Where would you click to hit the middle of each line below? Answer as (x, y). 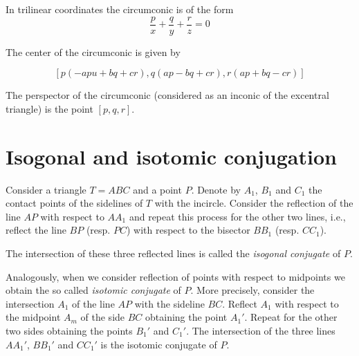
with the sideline (169, 303)
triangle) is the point (49, 108)
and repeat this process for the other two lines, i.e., (237, 216)
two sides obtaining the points (69, 330)
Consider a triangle (46, 189)
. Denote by (216, 189)
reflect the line (36, 230)
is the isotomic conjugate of (159, 344)
